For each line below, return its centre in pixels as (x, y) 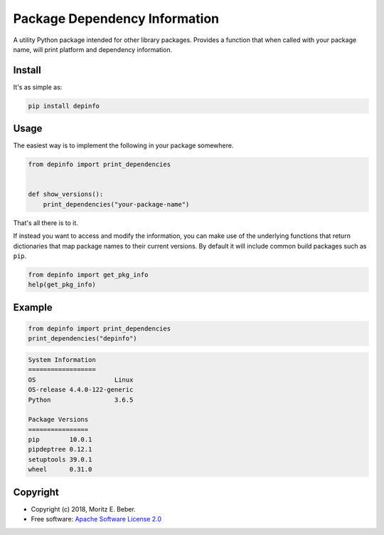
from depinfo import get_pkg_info (88, 275)
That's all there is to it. (46, 223)
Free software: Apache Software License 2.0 (96, 519)
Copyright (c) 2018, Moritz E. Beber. (84, 509)
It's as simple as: (38, 87)
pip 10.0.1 (60, 440)
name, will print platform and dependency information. (93, 49)
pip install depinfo (64, 106)
